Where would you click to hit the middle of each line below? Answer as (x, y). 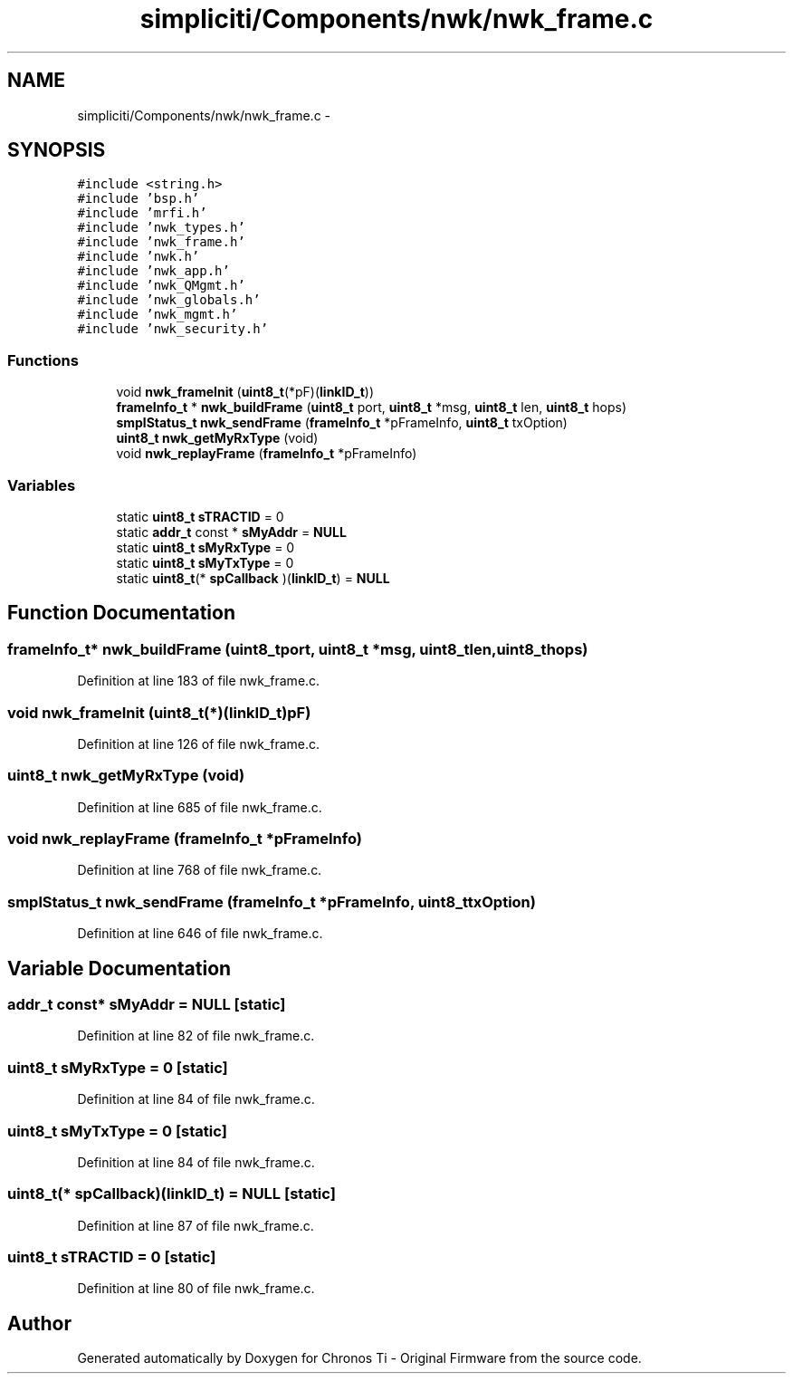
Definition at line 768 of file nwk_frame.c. (200, 870)
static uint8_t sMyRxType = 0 (205, 547)
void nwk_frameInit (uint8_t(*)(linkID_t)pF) (159, 712)
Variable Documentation (119, 968)
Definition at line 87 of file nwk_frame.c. (196, 1225)
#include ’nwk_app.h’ (153, 271)
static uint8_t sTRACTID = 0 (200, 516)
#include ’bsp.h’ (139, 199)
